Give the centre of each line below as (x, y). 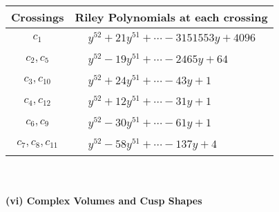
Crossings (38, 17)
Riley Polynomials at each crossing (171, 17)
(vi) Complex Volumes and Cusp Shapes (104, 201)
